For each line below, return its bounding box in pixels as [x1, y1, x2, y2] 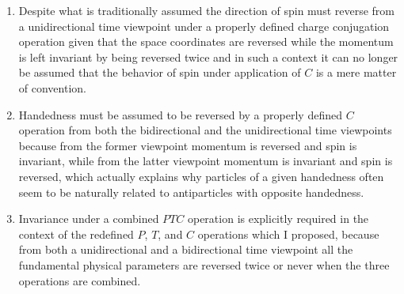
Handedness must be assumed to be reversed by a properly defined [18, 106, 342, 122]
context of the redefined [18, 225, 134, 242]
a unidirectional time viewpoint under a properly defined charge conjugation [18, 17, 390, 34]
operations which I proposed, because [197, 225, 379, 242]
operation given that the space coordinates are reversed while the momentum [18, 33, 394, 50]
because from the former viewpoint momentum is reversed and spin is [18, 137, 357, 153]
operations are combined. [18, 272, 141, 288]
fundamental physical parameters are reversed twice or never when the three [18, 256, 390, 273]
